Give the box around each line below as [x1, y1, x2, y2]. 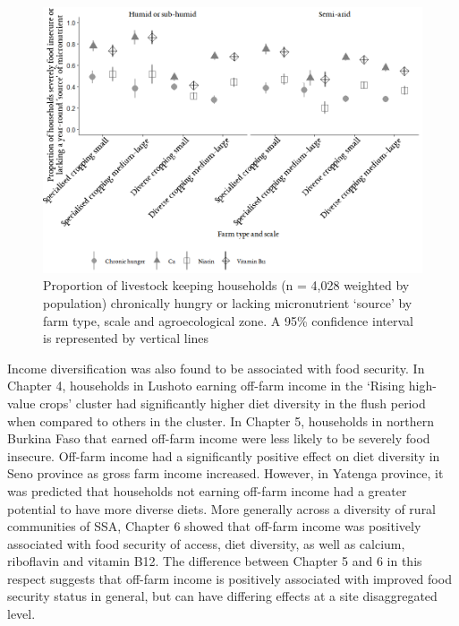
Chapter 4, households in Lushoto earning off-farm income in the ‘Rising [7, 376, 405, 395]
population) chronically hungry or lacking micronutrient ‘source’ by [43, 293, 412, 312]
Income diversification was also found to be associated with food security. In [7, 358, 425, 377]
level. [7, 605, 36, 623]
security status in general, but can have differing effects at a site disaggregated [7, 587, 438, 605]
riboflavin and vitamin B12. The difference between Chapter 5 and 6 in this [7, 552, 422, 570]
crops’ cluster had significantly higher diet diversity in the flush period [39, 393, 426, 412]
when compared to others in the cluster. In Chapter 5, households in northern [7, 411, 434, 430]
